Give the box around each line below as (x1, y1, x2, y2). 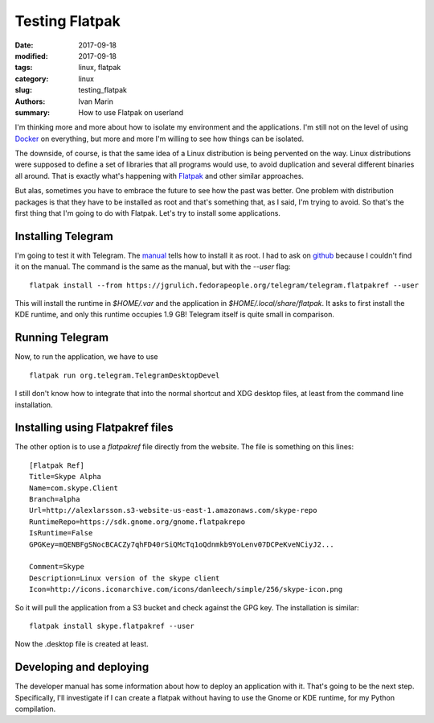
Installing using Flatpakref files (14, 421, 174, 435)
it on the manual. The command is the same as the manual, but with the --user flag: (14, 262, 291, 271)
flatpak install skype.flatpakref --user (29, 621, 194, 630)
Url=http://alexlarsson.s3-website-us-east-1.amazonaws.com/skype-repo (29, 506, 317, 515)
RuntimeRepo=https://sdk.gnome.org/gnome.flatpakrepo (29, 517, 245, 527)
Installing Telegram (14, 229, 114, 243)
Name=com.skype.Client (29, 483, 119, 493)
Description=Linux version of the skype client (29, 573, 220, 583)
